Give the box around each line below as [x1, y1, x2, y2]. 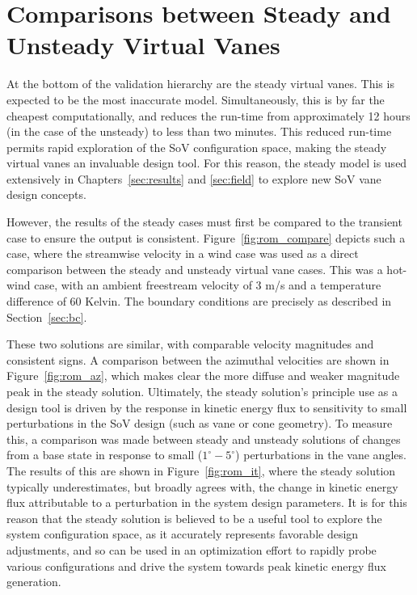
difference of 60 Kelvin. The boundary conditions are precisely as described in [6, 293, 392, 310]
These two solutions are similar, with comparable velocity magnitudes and [6, 335, 374, 352]
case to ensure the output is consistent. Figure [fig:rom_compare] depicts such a [6, 229, 406, 246]
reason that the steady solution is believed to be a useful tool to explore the [6, 509, 382, 526]
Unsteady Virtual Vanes [6, 28, 280, 61]
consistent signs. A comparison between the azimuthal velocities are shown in [6, 351, 390, 368]
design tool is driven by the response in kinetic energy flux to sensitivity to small [6, 399, 407, 416]
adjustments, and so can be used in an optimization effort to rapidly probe [6, 541, 377, 558]
